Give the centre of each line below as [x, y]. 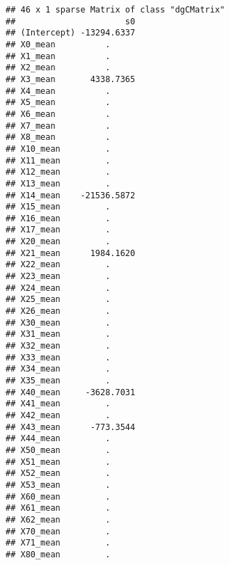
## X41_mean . [58, 404]
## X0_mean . [58, 44]
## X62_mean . [58, 519]
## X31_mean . [58, 334]
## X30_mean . [58, 323]
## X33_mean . [58, 357]
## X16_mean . [58, 218]
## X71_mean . [58, 543]
